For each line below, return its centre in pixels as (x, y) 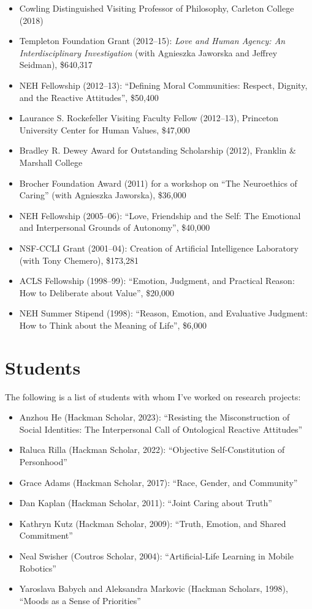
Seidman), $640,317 (56, 65)
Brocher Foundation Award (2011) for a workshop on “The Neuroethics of (158, 183)
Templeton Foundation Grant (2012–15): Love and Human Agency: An (152, 41)
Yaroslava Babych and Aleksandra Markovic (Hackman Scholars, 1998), (154, 588)
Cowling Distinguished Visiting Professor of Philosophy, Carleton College (157, 8)
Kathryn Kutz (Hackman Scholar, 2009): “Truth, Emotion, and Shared (153, 523)
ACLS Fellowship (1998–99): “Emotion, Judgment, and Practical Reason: (157, 281)
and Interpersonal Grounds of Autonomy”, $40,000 (115, 227)
